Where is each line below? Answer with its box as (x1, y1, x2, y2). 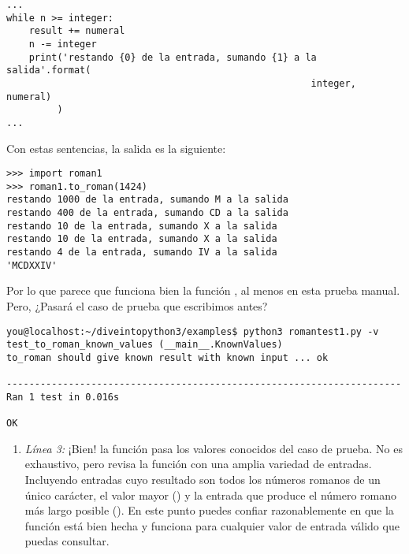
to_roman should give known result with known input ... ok (6, 351, 329, 363)
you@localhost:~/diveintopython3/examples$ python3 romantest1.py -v (6, 325, 379, 337)
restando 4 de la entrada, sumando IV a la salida (6, 247, 277, 258)
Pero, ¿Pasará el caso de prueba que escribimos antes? (6, 298, 268, 314)
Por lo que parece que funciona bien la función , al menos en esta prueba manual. (6, 282, 400, 299)
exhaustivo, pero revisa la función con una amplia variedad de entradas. (24, 455, 372, 472)
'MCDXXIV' (6, 259, 58, 271)
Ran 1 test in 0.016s (6, 391, 120, 403)
